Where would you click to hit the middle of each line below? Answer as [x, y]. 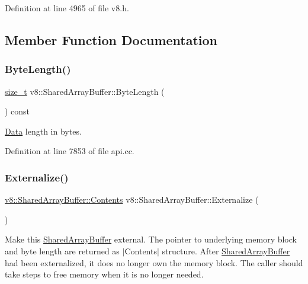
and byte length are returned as [62, 251]
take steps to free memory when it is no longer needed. [104, 274]
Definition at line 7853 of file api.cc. [70, 151]
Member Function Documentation [111, 39]
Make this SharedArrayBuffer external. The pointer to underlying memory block [151, 239]
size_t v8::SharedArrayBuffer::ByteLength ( [85, 91]
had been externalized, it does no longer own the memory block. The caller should [154, 262]
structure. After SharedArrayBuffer [226, 251]
